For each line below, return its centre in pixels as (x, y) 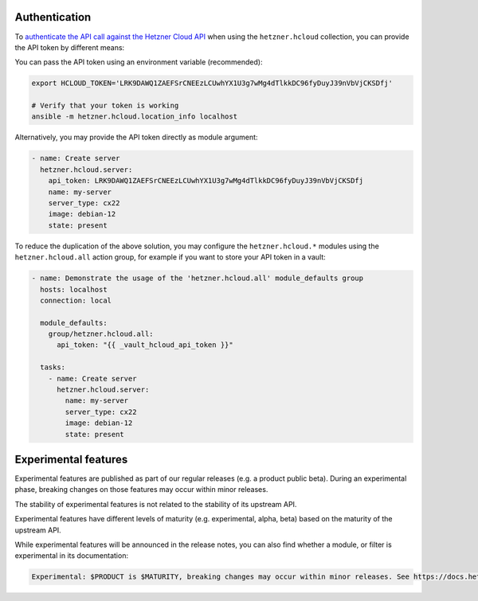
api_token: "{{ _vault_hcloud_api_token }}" (145, 345)
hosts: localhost (74, 289)
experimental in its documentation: (72, 556)
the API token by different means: (70, 47)
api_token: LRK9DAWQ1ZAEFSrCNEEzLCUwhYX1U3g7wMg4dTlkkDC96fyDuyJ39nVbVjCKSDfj (206, 181)
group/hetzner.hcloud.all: (101, 334)
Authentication (53, 17)
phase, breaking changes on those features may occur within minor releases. (141, 490)
